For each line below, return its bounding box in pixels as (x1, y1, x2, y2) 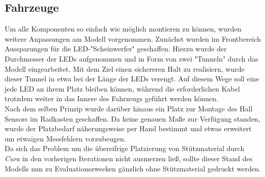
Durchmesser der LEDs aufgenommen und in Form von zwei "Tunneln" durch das (5, 53, 258, 64)
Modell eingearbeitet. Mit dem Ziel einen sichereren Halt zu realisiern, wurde (5, 63, 245, 74)
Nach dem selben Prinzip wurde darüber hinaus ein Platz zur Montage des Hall (5, 103, 253, 113)
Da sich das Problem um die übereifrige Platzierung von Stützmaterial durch (5, 143, 245, 154)
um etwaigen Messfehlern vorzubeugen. (5, 133, 126, 143)
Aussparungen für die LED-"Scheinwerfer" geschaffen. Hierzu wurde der (5, 43, 227, 54)
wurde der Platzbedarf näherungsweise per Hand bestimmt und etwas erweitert (5, 123, 252, 134)
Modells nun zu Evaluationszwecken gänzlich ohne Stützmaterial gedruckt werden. (5, 163, 261, 173)
